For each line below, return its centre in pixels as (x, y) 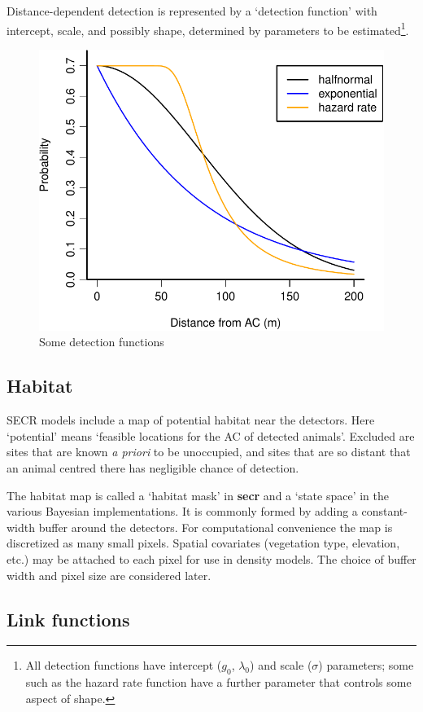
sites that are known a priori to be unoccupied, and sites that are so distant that (209, 452)
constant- (384, 511)
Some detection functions (102, 342)
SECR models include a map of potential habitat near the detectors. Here (191, 420)
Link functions (68, 619)
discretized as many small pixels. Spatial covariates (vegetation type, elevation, (203, 543)
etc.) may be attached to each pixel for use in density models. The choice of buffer (211, 558)
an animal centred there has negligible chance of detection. (153, 468)
